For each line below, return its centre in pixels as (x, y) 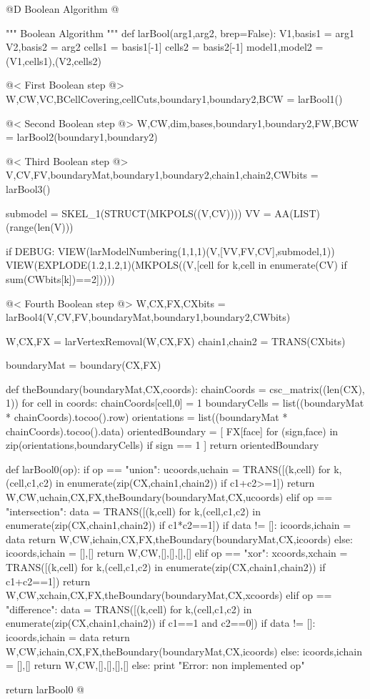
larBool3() (28, 188)
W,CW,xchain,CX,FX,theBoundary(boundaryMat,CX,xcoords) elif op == (169, 595)
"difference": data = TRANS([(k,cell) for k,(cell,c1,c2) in (129, 609)
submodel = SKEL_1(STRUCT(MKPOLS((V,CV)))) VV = (139, 213)
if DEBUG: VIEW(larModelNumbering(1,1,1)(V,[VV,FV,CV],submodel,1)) (170, 251)
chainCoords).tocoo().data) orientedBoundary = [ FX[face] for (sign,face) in (172, 431)
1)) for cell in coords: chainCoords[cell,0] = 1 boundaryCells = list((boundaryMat (185, 403)
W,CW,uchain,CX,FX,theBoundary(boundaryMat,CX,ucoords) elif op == (169, 497)
